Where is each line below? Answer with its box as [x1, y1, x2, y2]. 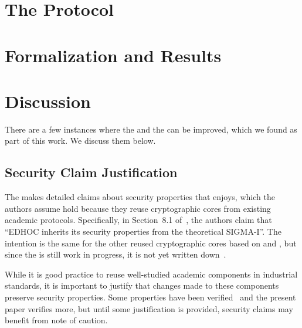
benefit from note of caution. [5, 314, 108, 326]
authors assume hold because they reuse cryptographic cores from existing [5, 202, 271, 214]
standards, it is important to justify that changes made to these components [5, 279, 279, 292]
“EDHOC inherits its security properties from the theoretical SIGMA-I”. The [5, 225, 281, 238]
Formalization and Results [5, 43, 222, 67]
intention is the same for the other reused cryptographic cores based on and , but [5, 236, 297, 249]
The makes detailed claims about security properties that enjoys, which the [5, 191, 275, 203]
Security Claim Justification [5, 163, 178, 181]
